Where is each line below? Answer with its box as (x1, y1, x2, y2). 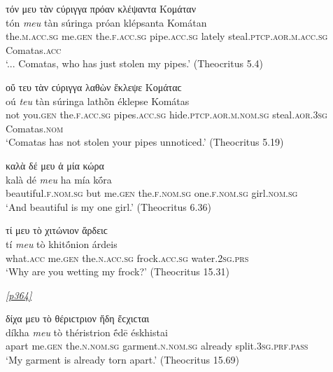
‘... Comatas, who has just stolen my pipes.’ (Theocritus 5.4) (6, 56, 263, 71)
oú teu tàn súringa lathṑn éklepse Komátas (6, 93, 190, 108)
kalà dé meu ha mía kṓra (6, 172, 112, 186)
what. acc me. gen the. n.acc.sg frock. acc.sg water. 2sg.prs (6, 250, 249, 265)
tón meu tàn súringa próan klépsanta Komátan (6, 15, 207, 29)
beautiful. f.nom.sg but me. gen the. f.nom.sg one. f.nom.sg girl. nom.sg (6, 186, 298, 200)
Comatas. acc (6, 42, 62, 57)
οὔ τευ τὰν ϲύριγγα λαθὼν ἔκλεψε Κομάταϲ (6, 79, 182, 94)
